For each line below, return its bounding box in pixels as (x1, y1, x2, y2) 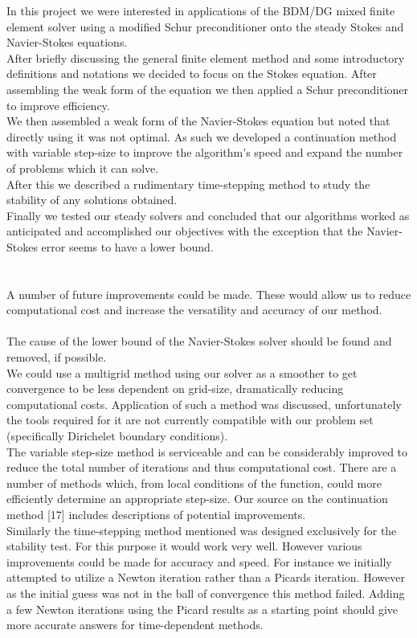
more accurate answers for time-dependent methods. (6, 616, 264, 633)
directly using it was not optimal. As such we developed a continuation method (6, 128, 397, 145)
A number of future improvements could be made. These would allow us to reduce (6, 285, 411, 302)
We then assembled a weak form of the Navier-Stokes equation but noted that (6, 112, 390, 129)
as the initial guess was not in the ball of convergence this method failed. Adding (6, 584, 405, 601)
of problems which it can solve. (6, 159, 159, 176)
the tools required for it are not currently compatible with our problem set (6, 411, 374, 428)
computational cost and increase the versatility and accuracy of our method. (6, 301, 382, 318)
